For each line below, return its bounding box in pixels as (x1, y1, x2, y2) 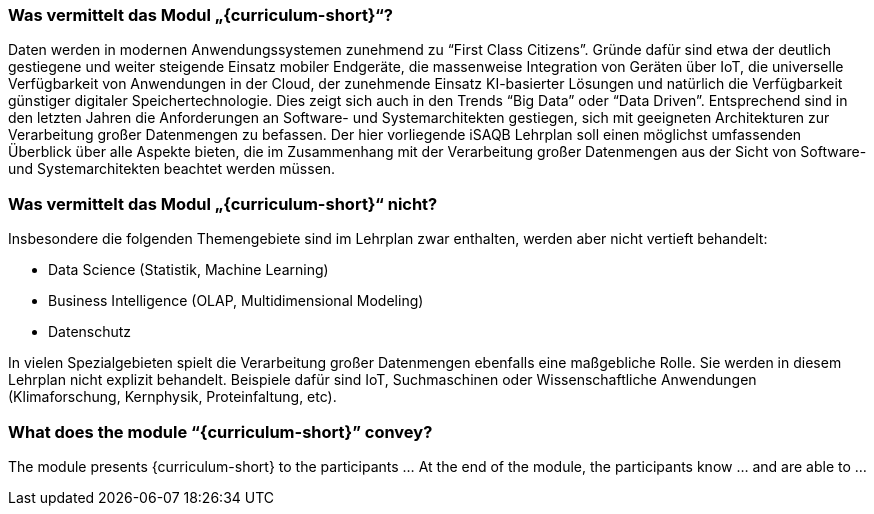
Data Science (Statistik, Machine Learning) (48, 261, 329, 279)
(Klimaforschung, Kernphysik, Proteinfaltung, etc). (8, 388, 337, 406)
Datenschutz (48, 323, 132, 341)
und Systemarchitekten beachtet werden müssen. (8, 160, 336, 178)
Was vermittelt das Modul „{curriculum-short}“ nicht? (8, 193, 438, 214)
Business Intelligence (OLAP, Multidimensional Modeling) (48, 292, 424, 310)
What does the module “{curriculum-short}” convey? (8, 421, 433, 442)
